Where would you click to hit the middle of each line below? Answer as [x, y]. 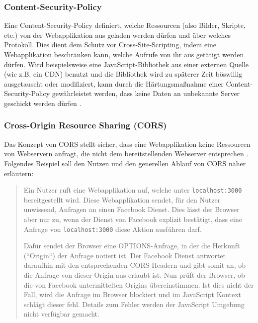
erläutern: [19, 173]
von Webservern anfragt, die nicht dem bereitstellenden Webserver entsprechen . [126, 154]
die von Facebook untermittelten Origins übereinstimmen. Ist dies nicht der [139, 284]
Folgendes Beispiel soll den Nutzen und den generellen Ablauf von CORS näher [125, 163]
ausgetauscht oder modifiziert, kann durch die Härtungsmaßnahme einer [114, 83]
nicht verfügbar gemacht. [61, 314]
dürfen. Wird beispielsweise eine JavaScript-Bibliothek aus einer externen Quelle [127, 64]
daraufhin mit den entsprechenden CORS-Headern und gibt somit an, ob [134, 265]
